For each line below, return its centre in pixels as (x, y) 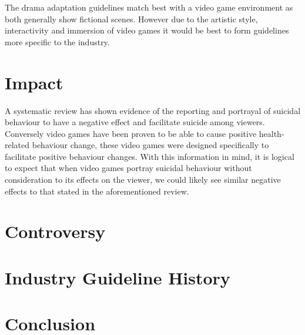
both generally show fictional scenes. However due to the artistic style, (131, 19)
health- (272, 133)
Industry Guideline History (118, 277)
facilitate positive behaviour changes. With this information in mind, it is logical (150, 156)
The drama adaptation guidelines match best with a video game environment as (149, 7)
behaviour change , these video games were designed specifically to (150, 145)
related (17, 145)
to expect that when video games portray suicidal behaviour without (128, 168)
